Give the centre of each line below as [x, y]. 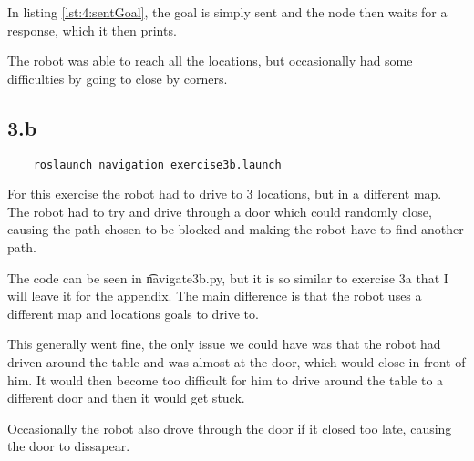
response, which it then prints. [92, 30]
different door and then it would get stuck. [126, 398]
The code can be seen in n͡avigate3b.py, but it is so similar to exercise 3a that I [228, 277]
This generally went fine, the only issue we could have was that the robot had [224, 344]
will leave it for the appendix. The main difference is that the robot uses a [215, 296]
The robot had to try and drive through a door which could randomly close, [220, 211]
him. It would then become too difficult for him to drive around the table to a [226, 379]
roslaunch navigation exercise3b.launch [157, 164]
